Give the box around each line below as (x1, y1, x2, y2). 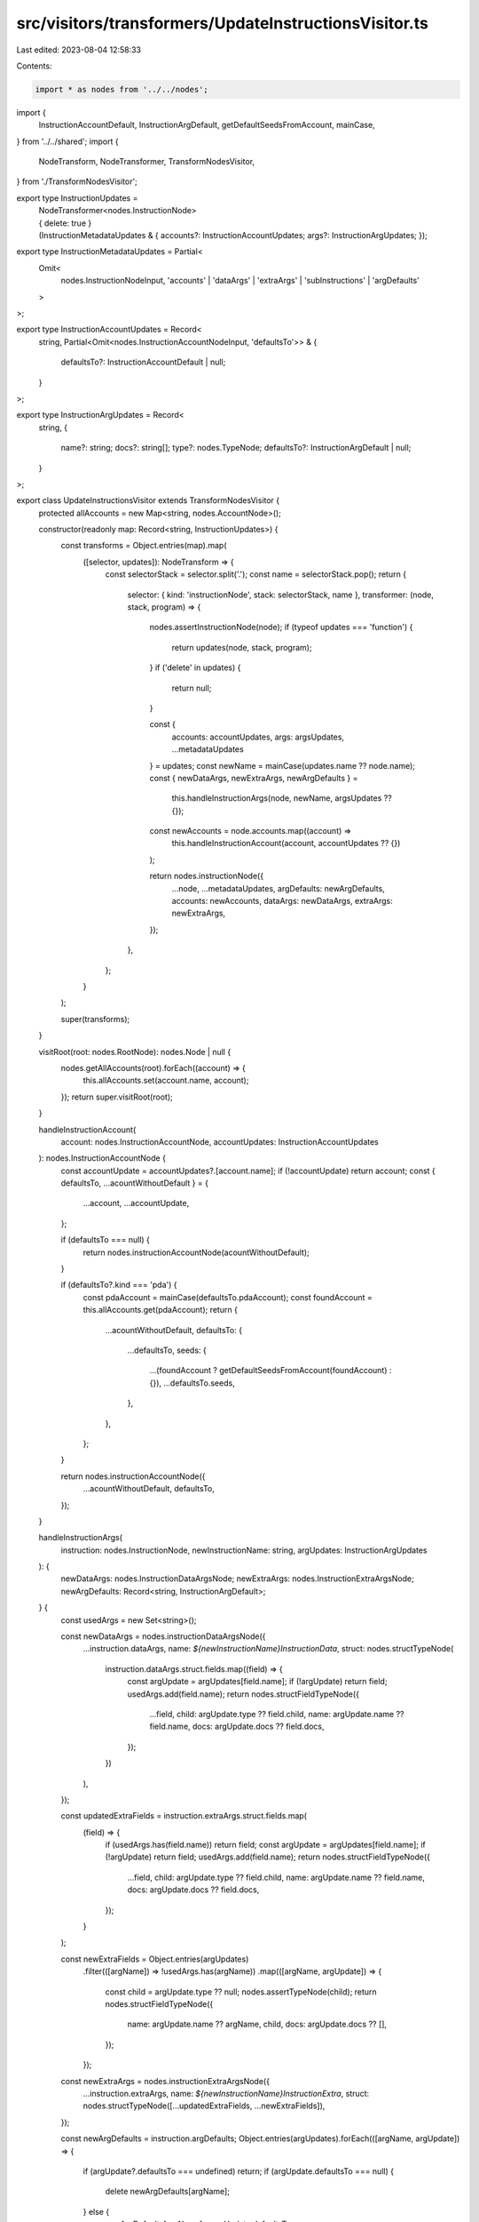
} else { (82, 2206, 110, 2217)
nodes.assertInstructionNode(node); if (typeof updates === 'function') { (149, 622, 413, 633)
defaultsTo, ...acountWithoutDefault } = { (60, 1178, 208, 1188)
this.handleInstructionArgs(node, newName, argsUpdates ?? (171, 793, 392, 803)
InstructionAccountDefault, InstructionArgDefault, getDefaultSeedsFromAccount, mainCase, (38, 120, 376, 131)
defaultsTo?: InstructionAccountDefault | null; (60, 356, 226, 368)
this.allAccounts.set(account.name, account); (82, 1075, 249, 1086)
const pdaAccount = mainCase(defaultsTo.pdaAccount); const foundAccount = (82, 1291, 373, 1302)
